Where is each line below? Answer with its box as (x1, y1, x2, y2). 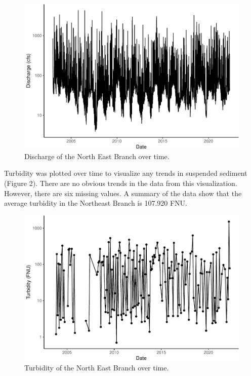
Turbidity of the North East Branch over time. (24, 362, 169, 372)
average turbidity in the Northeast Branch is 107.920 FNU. (4, 198, 187, 208)
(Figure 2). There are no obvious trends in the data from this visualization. (4, 177, 237, 188)
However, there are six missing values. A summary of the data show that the (4, 187, 242, 198)
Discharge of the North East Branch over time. (24, 151, 170, 161)
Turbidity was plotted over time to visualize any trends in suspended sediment (4, 168, 247, 178)
